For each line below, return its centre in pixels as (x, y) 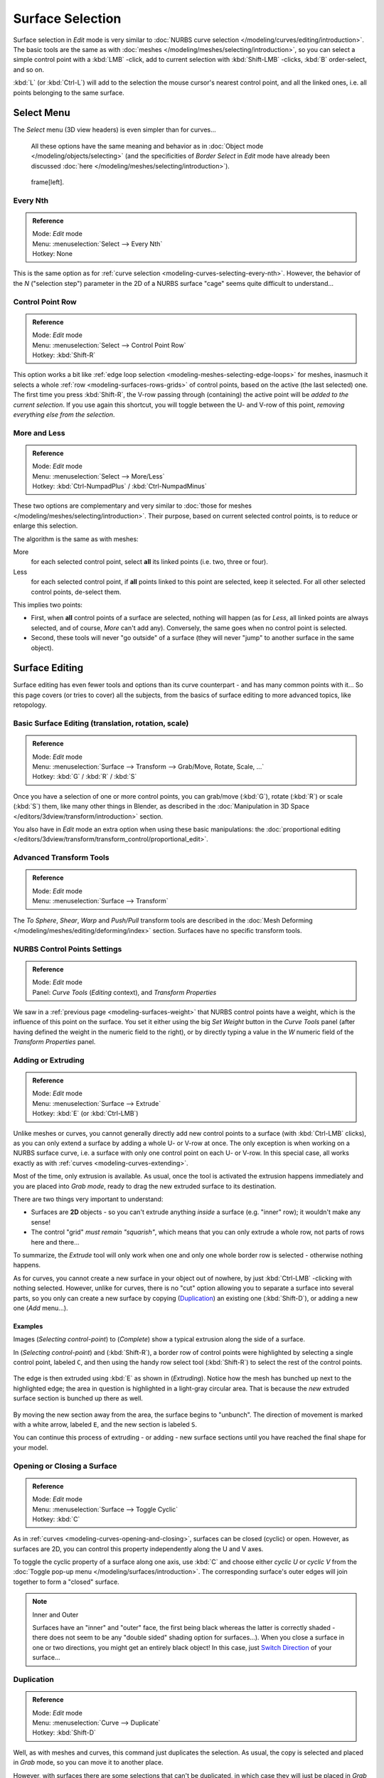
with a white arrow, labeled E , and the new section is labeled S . (105, 1425)
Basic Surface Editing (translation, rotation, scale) (101, 723)
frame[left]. (47, 182)
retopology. (30, 705)
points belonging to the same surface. (69, 92)
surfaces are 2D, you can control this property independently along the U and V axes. (138, 1549)
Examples (28, 1326)
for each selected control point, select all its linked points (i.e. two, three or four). (149, 562)
